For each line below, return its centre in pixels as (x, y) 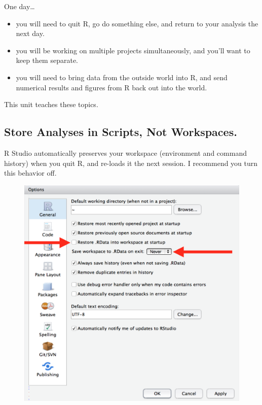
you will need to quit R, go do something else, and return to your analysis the (137, 23)
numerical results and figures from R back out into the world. (111, 87)
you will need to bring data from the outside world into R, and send (122, 77)
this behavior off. (30, 173)
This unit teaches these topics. (51, 104)
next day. (30, 33)
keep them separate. (47, 60)
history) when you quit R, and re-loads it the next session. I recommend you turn (131, 163)
